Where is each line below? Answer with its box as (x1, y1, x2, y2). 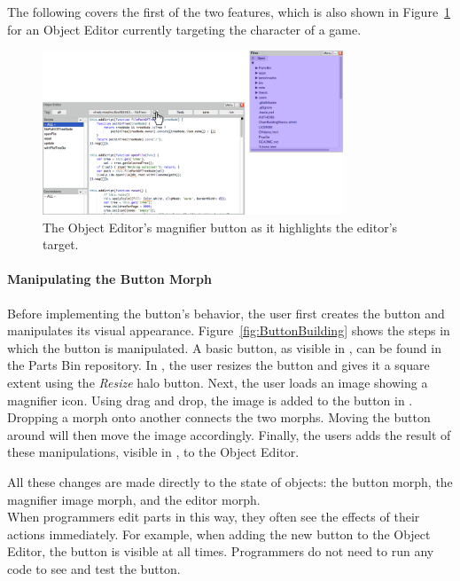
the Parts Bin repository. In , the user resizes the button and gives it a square (7, 356, 430, 374)
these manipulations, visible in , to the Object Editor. (7, 443, 300, 461)
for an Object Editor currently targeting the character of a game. (7, 20, 362, 38)
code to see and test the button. (7, 559, 181, 577)
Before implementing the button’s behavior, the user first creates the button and (7, 303, 445, 322)
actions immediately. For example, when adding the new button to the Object (7, 524, 431, 543)
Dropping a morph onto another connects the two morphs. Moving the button (7, 408, 431, 427)
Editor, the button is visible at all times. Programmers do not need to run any (7, 542, 434, 561)
